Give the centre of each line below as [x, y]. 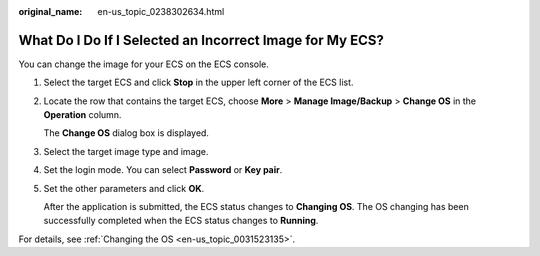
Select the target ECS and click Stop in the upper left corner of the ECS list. [198, 82]
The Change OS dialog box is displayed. [126, 133]
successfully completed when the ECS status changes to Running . [181, 221]
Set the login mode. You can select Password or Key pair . [163, 170]
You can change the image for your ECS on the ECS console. [144, 64]
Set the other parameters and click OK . [124, 188]
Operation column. [82, 115]
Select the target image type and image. [126, 151]
